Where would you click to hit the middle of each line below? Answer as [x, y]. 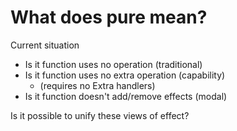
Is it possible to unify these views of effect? [100, 115]
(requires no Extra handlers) [97, 85]
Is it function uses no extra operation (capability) [125, 75]
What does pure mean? [109, 17]
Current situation [45, 45]
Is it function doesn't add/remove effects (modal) [126, 96]
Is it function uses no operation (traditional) [113, 64]
